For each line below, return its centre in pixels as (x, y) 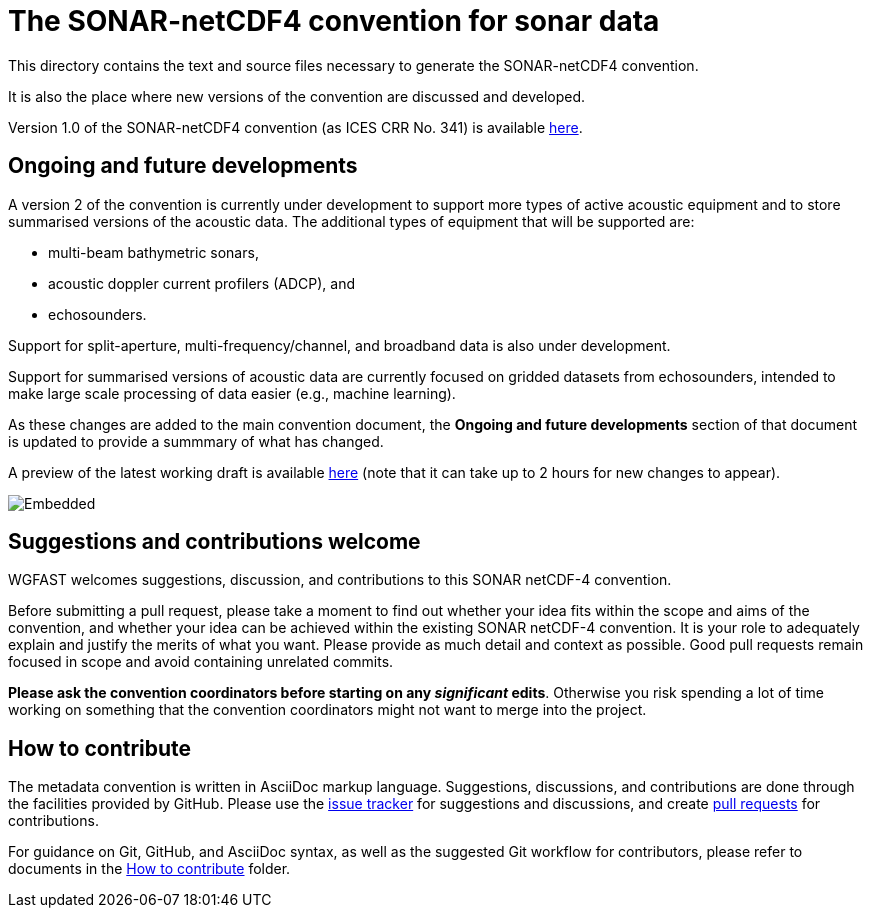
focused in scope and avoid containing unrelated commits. (201, 662)
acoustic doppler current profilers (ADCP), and (202, 283)
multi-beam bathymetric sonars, (153, 252)
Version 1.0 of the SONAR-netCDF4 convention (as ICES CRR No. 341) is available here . (295, 127)
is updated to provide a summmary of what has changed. (196, 441)
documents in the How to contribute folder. (149, 869)
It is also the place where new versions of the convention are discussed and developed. (297, 96)
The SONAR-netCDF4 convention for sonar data (334, 21)
